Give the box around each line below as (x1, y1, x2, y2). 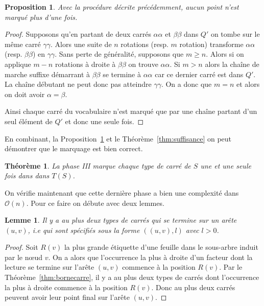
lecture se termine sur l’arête (5, 262, 94, 272)
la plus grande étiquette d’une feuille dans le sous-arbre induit (64, 242, 258, 252)
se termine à (103, 68, 141, 79)
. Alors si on (206, 49, 244, 59)
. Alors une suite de (51, 38, 112, 49)
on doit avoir (5, 88, 45, 99)
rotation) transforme (179, 38, 244, 49)
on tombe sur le (210, 29, 260, 39)
